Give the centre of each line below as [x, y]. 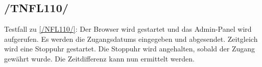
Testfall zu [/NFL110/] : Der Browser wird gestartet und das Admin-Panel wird [128, 29]
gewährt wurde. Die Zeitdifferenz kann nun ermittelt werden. [99, 58]
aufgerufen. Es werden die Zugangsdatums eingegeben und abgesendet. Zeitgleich [131, 39]
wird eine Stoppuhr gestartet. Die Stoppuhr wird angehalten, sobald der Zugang [130, 49]
